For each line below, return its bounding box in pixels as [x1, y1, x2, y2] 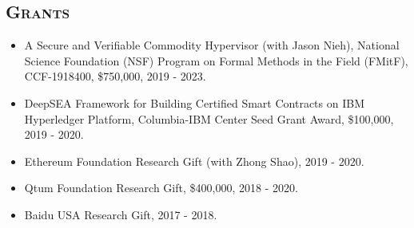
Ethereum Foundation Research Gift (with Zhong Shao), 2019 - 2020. [24, 152, 364, 169]
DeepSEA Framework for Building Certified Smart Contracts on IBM [24, 94, 364, 111]
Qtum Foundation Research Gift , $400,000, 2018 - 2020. [24, 179, 298, 196]
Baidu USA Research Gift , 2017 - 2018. [24, 206, 217, 222]
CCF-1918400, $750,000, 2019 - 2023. [24, 68, 206, 85]
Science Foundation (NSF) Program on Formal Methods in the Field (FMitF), [24, 52, 408, 69]
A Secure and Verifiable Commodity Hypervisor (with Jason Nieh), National [24, 37, 400, 53]
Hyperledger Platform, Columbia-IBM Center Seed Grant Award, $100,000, [24, 110, 394, 127]
